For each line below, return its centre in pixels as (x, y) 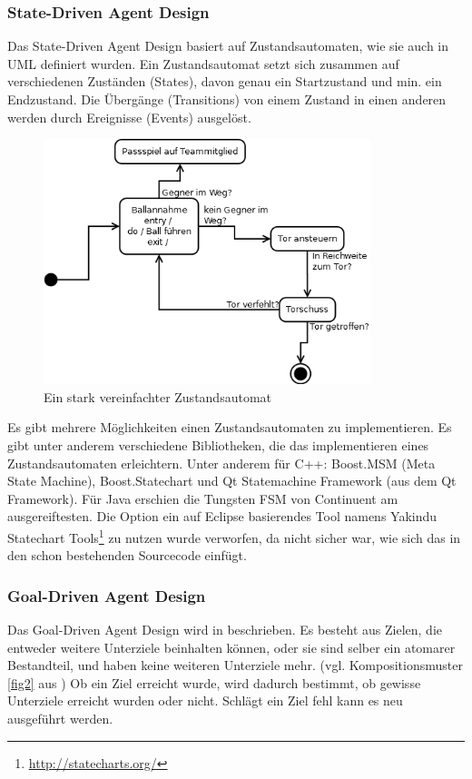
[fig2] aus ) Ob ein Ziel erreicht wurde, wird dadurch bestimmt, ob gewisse (214, 682)
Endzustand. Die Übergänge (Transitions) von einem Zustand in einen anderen (227, 99)
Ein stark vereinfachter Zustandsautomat (158, 396)
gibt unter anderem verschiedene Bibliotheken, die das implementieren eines (218, 445)
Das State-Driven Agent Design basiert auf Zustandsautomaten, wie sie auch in (228, 46)
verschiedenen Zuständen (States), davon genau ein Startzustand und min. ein (225, 81)
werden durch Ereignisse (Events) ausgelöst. (129, 117)
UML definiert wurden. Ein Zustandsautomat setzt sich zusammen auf (203, 63)
